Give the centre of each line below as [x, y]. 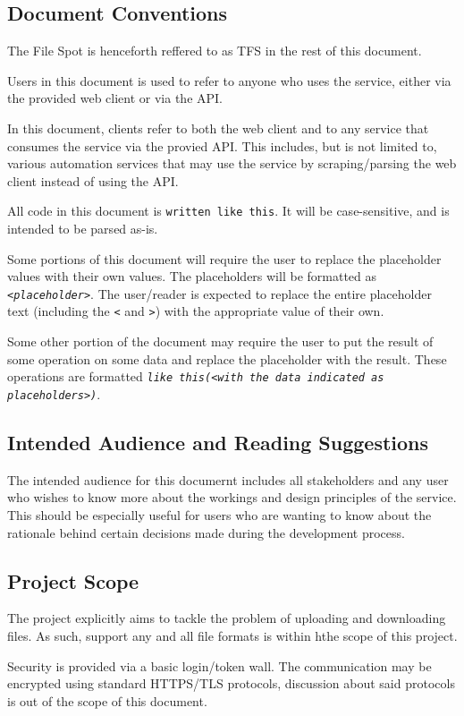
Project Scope [73, 580]
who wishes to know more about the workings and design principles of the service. [232, 497]
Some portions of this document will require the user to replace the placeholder [224, 258]
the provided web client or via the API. [115, 98]
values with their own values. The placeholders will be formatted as [192, 276]
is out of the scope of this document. [107, 700]
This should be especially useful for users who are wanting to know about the [219, 515]
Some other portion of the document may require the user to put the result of [220, 341]
